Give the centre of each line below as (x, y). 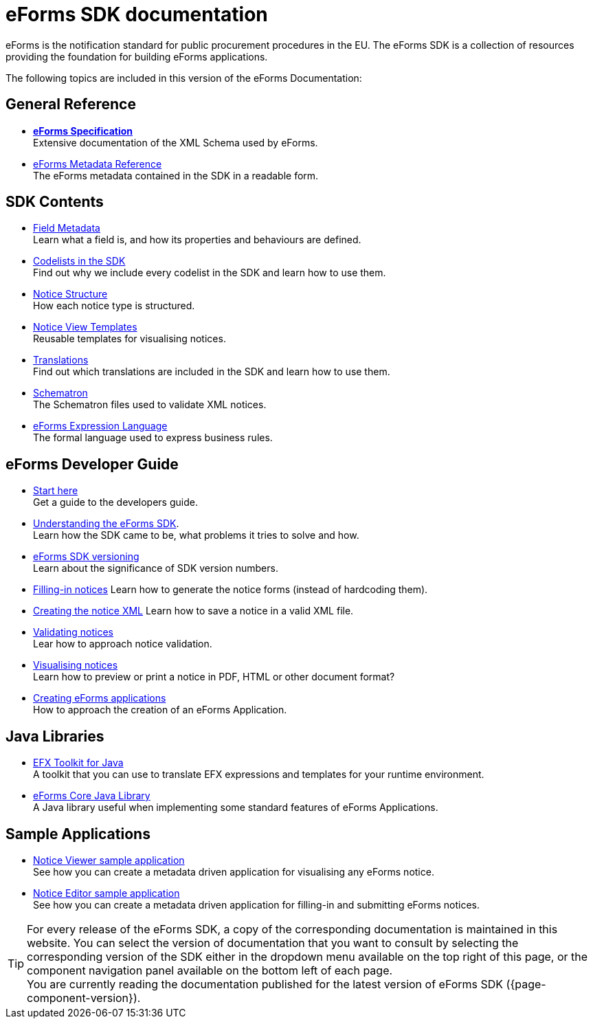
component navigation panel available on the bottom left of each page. (210, 970)
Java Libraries (55, 736)
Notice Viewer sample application (109, 860)
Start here (56, 491)
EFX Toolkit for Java (78, 763)
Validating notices (73, 632)
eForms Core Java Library (92, 796)
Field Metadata (67, 228)
